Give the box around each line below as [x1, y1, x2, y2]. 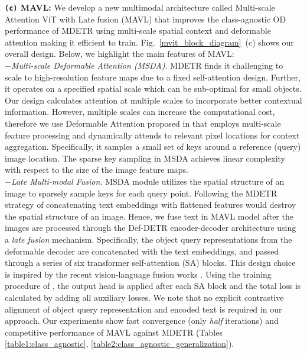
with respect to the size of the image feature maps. [5, 163, 188, 176]
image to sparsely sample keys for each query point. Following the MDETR [5, 186, 277, 199]
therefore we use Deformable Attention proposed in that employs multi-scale [5, 117, 281, 129]
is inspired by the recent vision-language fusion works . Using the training [5, 268, 272, 280]
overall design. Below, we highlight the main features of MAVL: [5, 47, 234, 60]
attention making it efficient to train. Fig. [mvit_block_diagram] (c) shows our [5, 36, 294, 48]
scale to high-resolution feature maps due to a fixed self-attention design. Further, [5, 70, 301, 83]
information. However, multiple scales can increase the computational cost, [5, 105, 275, 118]
